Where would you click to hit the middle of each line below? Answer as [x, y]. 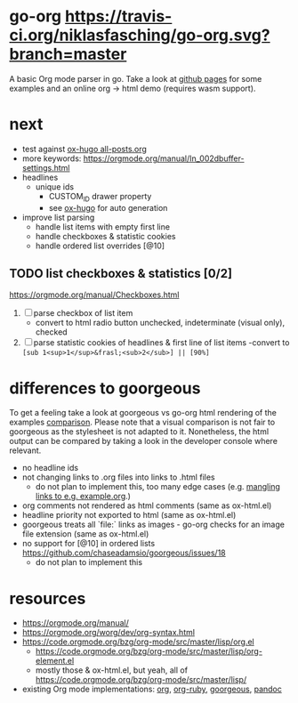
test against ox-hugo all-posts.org [84, 149]
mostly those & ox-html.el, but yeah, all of [112, 670]
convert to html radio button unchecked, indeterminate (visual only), [160, 323]
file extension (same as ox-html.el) [85, 534]
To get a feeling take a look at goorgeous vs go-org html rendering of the [143, 413]
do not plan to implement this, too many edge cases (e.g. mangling [157, 487]
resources [48, 598]
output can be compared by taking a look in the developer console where [144, 441]
